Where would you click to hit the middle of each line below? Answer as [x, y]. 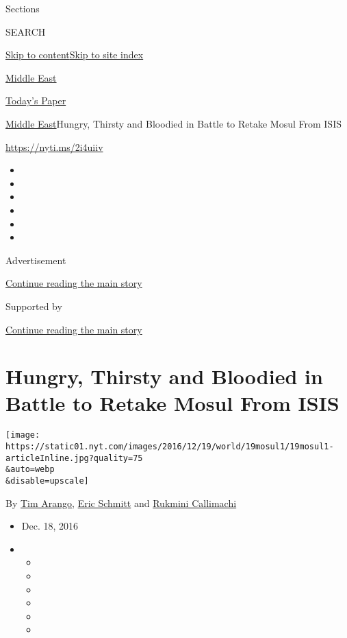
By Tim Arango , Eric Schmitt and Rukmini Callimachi [121, 503]
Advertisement [36, 260]
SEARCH [26, 31]
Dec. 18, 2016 [50, 526]
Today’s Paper [36, 101]
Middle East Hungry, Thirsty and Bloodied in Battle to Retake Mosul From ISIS [173, 123]
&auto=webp [30, 470]
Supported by [34, 306]
